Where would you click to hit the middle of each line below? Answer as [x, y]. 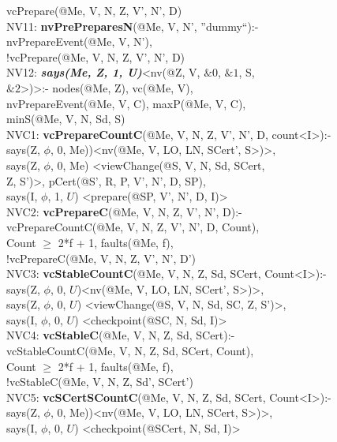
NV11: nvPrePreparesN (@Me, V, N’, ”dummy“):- [133, 26]
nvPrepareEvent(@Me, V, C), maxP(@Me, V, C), [126, 103]
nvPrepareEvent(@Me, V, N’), [79, 41]
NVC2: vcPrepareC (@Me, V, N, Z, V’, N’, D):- [124, 211]
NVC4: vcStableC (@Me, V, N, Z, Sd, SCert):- [121, 335]
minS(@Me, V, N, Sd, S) [66, 119]
